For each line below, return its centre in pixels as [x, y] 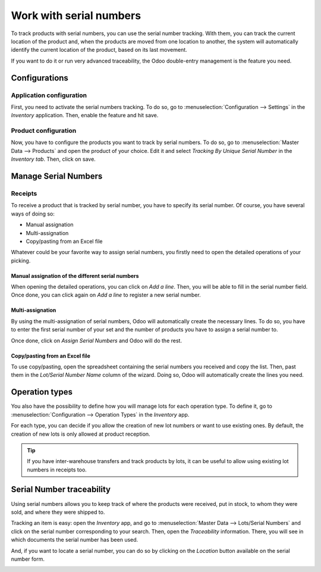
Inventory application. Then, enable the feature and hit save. [85, 115]
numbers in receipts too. [57, 470]
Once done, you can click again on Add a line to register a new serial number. [106, 295]
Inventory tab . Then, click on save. [53, 159]
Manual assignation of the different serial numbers [75, 276]
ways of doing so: [33, 214]
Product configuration [44, 131]
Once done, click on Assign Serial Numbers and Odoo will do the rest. [97, 340]
